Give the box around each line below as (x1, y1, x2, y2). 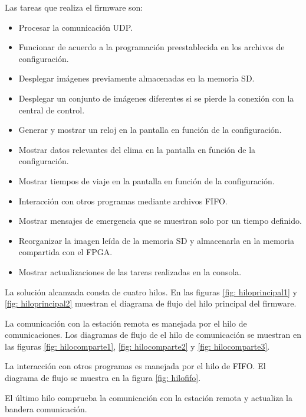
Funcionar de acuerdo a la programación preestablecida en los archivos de (18, 41, 285, 53)
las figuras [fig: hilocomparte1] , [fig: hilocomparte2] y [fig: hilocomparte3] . (5, 340, 270, 352)
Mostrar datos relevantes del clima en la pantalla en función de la (18, 143, 256, 155)
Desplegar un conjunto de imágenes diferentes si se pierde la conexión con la (18, 92, 294, 104)
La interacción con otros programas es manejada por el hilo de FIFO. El (5, 360, 266, 372)
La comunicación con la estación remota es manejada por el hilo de (5, 317, 247, 329)
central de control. (18, 103, 85, 116)
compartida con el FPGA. (18, 246, 113, 258)
